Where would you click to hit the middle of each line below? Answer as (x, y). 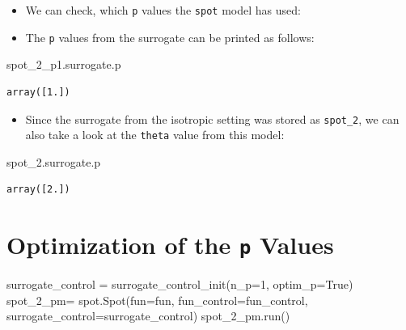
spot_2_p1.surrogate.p (64, 64)
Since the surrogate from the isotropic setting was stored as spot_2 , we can (212, 118)
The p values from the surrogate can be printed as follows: (170, 37)
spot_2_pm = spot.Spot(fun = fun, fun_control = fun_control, (157, 300)
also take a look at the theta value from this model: (155, 135)
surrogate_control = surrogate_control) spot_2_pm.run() (148, 316)
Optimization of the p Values (170, 245)
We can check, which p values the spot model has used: (163, 10)
